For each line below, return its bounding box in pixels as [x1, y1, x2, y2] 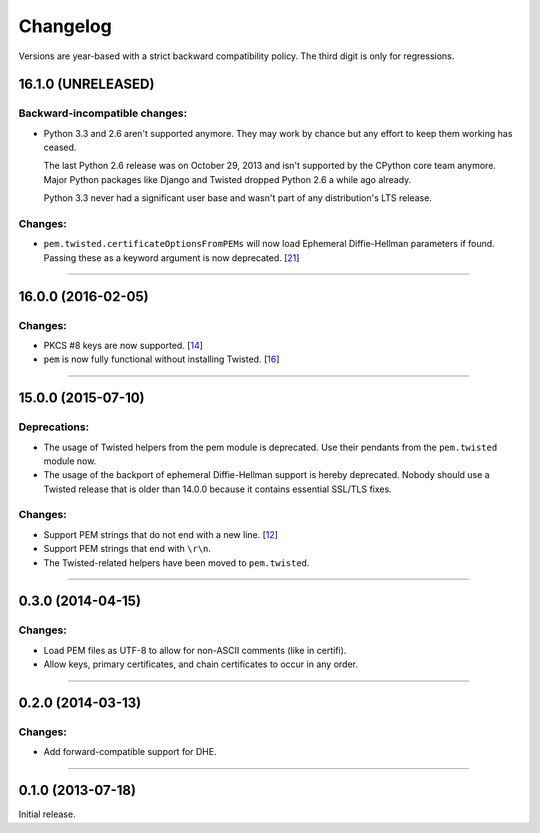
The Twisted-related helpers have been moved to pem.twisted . [43, 556, 310, 569]
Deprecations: [18, 420, 90, 434]
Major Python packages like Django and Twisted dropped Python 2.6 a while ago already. [43, 173, 412, 185]
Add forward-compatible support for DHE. [43, 746, 217, 758]
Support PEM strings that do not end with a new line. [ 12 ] [43, 528, 279, 540]
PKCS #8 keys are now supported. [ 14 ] [43, 339, 204, 351]
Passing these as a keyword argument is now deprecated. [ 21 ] [43, 251, 300, 264]
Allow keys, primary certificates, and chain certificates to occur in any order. [43, 658, 359, 670]
